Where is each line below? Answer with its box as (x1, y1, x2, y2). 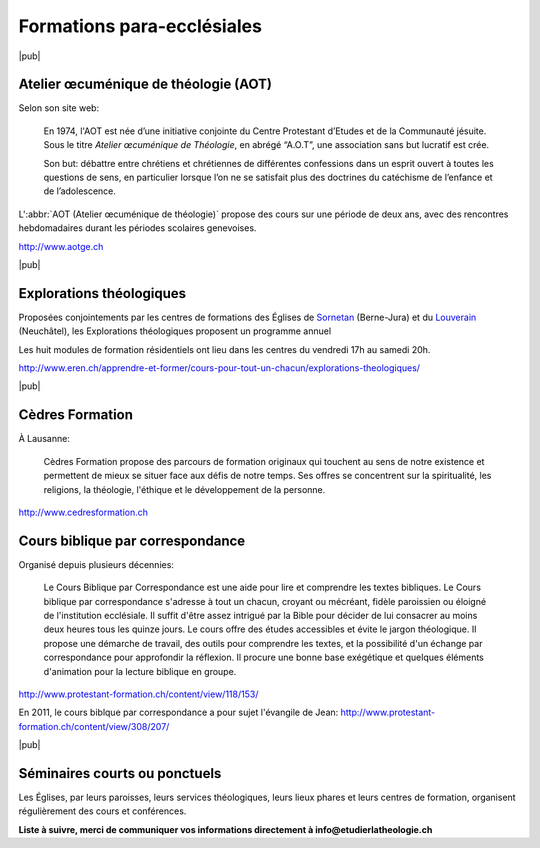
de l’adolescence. (43, 185, 117, 197)
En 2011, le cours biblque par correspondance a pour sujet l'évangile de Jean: (18, 706, 339, 719)
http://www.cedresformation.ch (18, 506, 149, 518)
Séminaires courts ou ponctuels (18, 765, 222, 782)
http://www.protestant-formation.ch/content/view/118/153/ (18, 688, 259, 700)
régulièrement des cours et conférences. (18, 805, 187, 817)
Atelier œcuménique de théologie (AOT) (18, 76, 273, 93)
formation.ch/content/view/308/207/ (18, 720, 170, 732)
